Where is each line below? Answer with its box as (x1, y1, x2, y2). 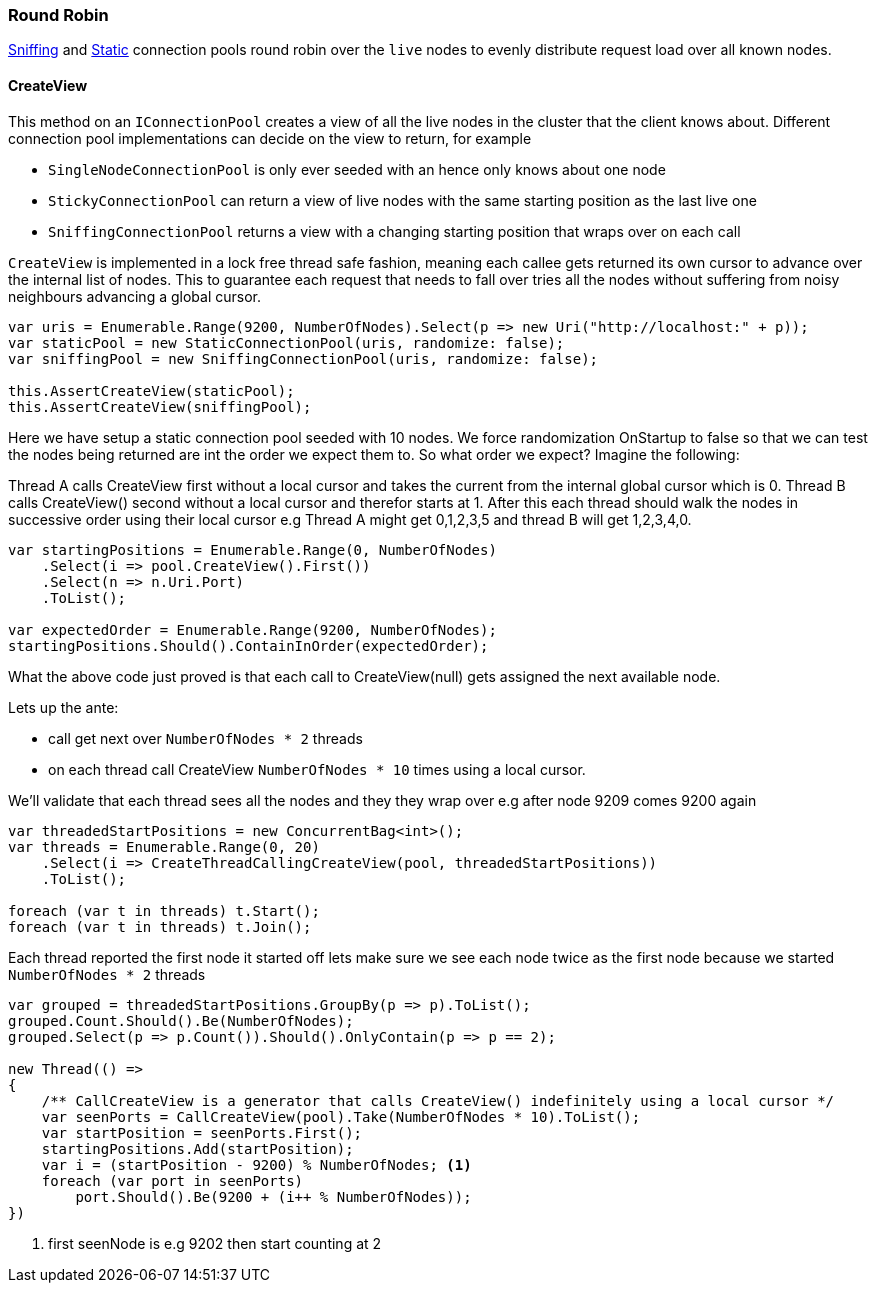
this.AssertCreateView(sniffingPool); (8, 398, 312, 415)
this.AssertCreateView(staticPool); (8, 382, 295, 399)
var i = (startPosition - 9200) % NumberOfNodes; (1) (41, 1156, 472, 1173)
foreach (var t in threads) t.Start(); (8, 902, 320, 919)
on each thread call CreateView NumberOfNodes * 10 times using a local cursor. (48, 760, 586, 778)
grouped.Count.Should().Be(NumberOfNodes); (8, 1012, 354, 1029)
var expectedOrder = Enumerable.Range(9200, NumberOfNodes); (8, 621, 497, 638)
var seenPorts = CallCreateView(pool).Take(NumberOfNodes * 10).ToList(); (41, 1108, 641, 1125)
